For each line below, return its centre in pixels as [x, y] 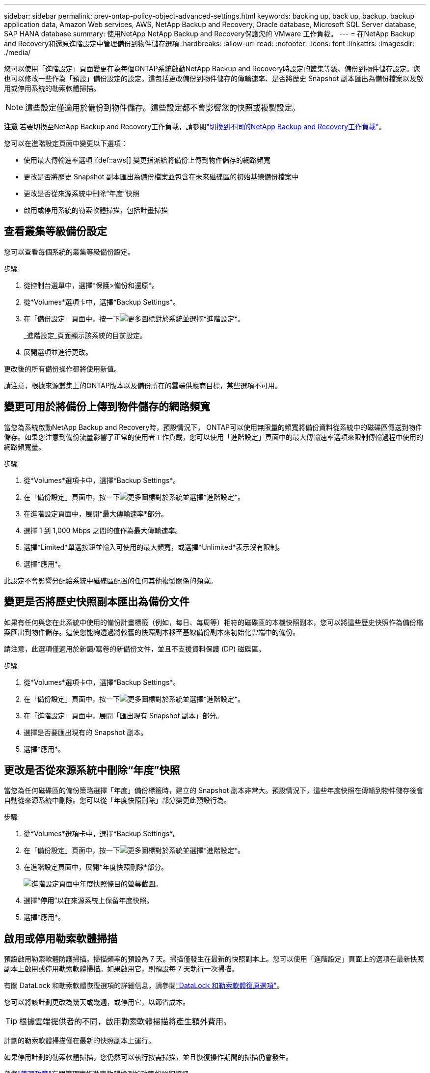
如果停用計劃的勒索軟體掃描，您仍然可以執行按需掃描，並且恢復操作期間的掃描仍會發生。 [148, 1057]
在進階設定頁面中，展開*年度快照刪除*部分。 [96, 867]
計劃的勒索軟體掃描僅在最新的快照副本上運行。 [80, 1041]
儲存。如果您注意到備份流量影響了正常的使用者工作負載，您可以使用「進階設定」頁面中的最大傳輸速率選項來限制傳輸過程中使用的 [214, 437]
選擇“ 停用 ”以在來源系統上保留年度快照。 [89, 901]
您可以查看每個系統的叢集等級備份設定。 [69, 252]
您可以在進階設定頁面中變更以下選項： [66, 143]
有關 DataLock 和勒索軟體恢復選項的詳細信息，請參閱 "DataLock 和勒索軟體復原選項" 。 [144, 986]
